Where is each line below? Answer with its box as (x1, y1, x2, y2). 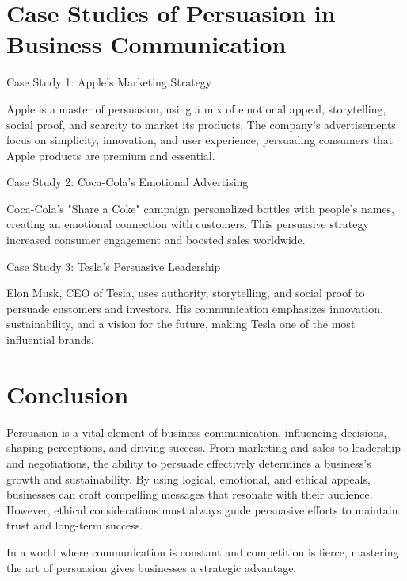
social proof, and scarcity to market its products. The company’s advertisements (6, 116, 396, 132)
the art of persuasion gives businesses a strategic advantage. (6, 559, 297, 575)
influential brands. (6, 331, 94, 348)
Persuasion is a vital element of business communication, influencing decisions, (6, 423, 387, 440)
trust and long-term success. (6, 517, 143, 533)
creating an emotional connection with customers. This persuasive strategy (6, 216, 369, 232)
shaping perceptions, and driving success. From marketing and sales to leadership (6, 439, 401, 456)
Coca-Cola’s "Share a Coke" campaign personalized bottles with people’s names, (6, 200, 395, 216)
